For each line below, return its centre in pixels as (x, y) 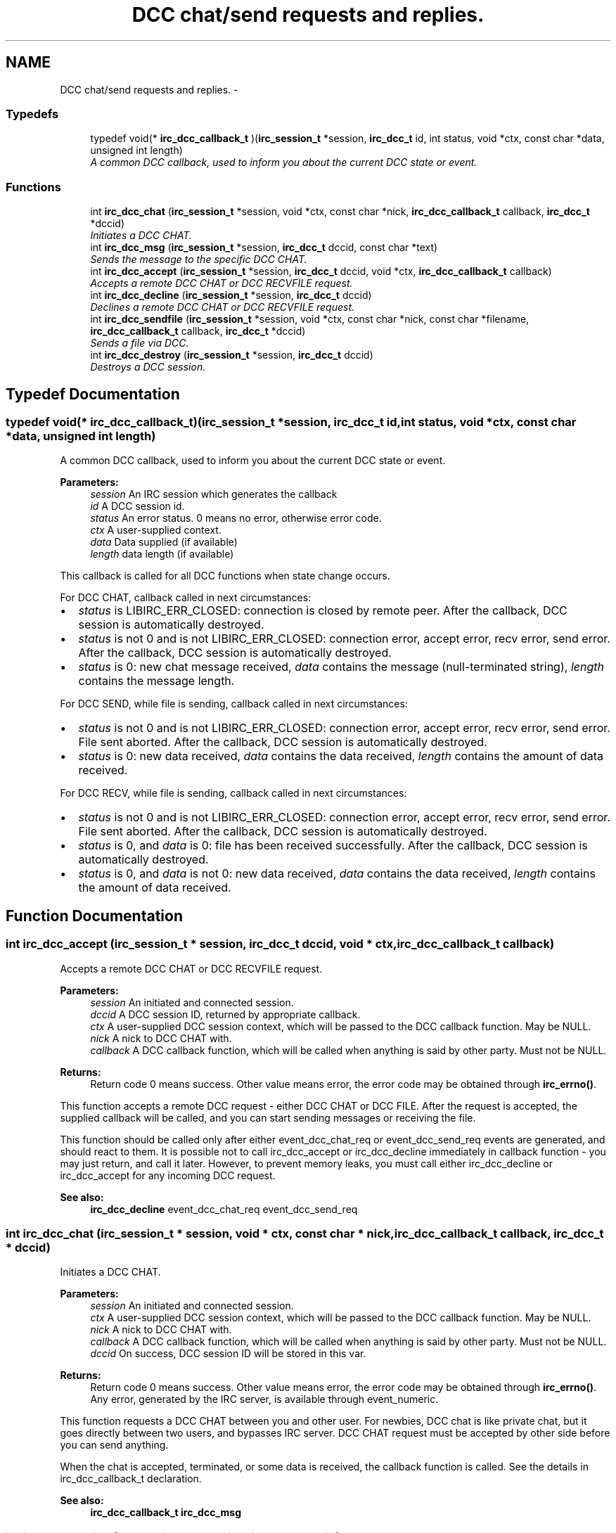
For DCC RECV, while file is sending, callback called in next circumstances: (233, 793)
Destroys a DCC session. (148, 367)
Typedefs (32, 114)
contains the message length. (156, 681)
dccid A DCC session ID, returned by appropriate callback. (225, 1014)
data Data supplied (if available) (164, 542)
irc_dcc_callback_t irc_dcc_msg (166, 1513)
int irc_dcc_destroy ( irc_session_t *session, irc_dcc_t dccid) (232, 355)
